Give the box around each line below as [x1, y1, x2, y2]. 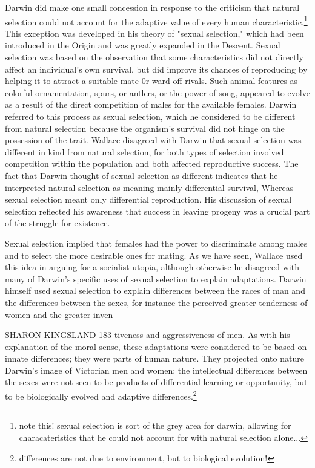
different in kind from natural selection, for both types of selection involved [5, 145, 284, 158]
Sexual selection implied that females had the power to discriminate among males [5, 236, 308, 249]
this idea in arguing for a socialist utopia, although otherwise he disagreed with [5, 261, 299, 273]
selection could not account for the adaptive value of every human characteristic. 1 [5, 13, 308, 28]
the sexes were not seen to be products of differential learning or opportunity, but [5, 375, 308, 388]
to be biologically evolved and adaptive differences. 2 [5, 388, 197, 402]
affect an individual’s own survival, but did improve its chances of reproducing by [5, 62, 308, 75]
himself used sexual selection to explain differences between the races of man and [5, 284, 305, 297]
